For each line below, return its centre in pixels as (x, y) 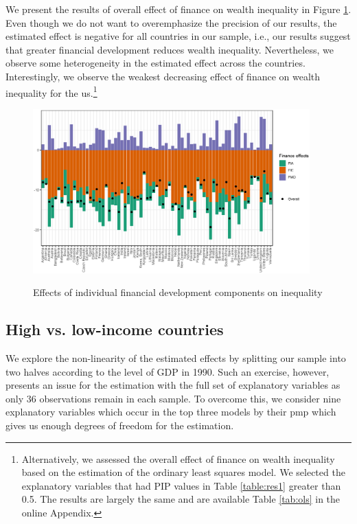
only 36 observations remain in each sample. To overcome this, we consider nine (173, 398)
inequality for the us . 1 (51, 91)
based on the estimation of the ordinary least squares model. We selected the (183, 472)
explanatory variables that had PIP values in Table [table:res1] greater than (181, 485)
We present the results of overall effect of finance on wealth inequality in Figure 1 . (178, 9)
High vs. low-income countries (115, 329)
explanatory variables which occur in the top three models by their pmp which (171, 412)
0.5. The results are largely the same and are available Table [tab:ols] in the (181, 499)
